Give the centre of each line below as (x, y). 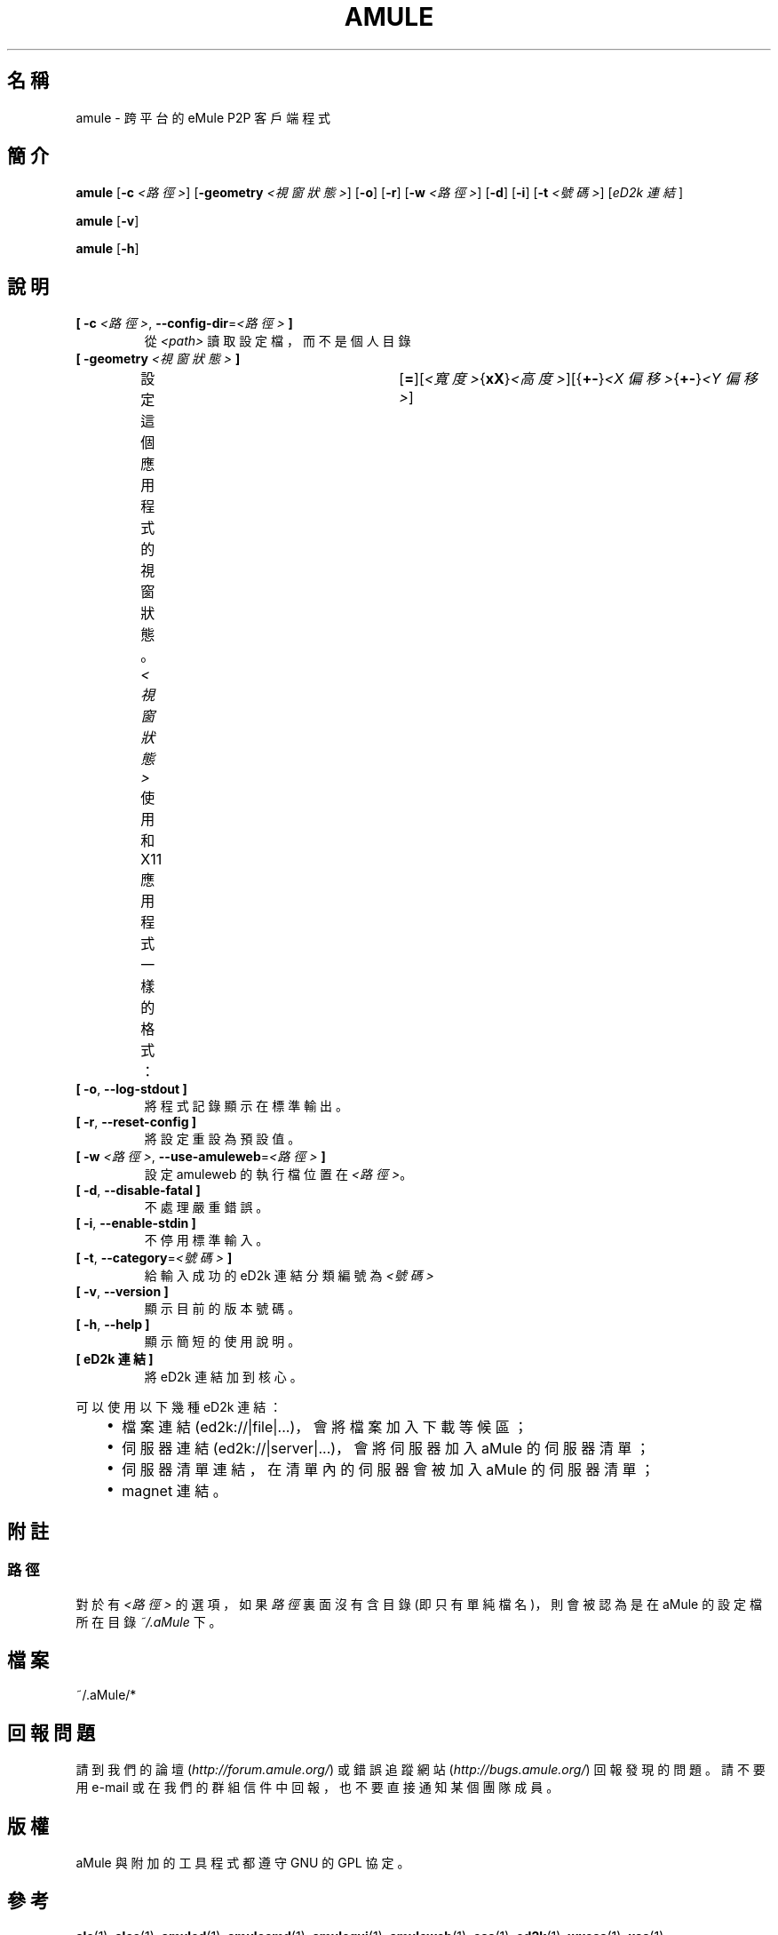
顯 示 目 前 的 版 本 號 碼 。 (222, 1309)
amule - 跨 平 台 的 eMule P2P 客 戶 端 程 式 (203, 117)
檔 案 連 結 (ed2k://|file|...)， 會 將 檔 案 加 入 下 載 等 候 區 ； (325, 1427)
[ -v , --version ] (122, 1292)
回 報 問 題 (51, 1732)
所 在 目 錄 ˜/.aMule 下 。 (149, 1621)
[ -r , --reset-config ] (136, 1122)
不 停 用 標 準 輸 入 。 (206, 1240)
